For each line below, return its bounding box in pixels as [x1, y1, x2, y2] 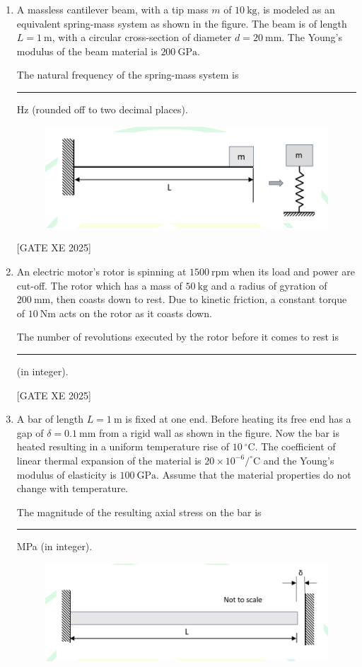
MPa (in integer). [16, 539, 93, 554]
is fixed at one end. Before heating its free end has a [125, 411, 351, 426]
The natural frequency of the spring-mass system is [16, 67, 239, 82]
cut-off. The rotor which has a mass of [16, 278, 182, 292]
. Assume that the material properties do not [156, 467, 351, 481]
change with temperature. [16, 481, 128, 496]
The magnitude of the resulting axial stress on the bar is [16, 504, 262, 519]
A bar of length [16, 411, 83, 426]
